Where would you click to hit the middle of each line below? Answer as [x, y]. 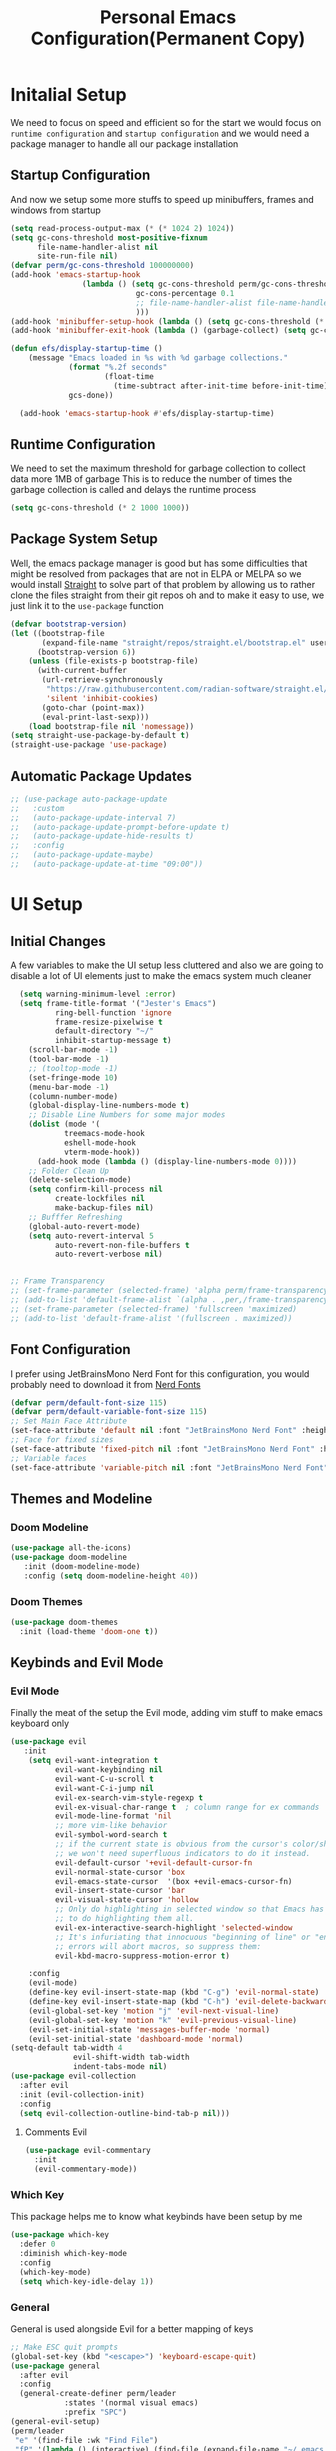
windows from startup [56, 210]
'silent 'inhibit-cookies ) [102, 698]
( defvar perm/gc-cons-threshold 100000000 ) [102, 266]
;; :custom [37, 808]
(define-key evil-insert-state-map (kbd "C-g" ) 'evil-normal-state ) [174, 1992]
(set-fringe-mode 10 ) [73, 1077]
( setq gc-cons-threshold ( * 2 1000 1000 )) [100, 508]
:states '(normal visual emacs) [131, 2403]
